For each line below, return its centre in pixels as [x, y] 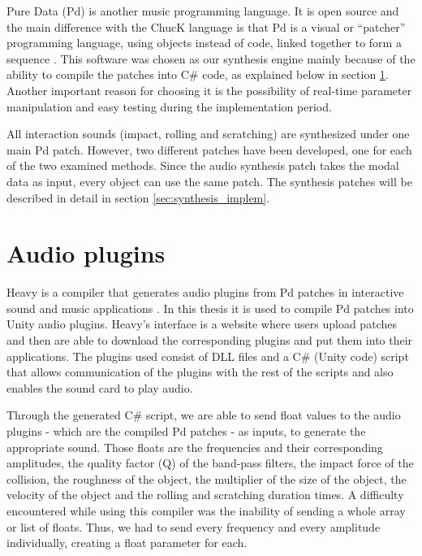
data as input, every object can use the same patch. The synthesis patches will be [209, 181]
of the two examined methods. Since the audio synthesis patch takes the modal [203, 165]
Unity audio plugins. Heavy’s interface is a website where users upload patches [202, 324]
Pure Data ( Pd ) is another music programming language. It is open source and [203, 11]
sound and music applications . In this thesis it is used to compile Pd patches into [210, 308]
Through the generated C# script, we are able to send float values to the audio [204, 415]
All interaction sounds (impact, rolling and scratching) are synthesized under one [208, 134]
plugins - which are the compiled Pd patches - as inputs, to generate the [186, 431]
